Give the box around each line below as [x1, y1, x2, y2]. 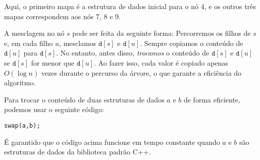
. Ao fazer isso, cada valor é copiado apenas [94, 57, 228, 68]
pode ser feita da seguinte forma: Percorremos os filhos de [72, 28, 251, 38]
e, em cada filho [4, 37, 53, 48]
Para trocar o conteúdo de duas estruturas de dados [4, 94, 165, 104]
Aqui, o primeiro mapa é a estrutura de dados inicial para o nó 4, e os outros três [4, 1, 256, 11]
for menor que [31, 57, 75, 68]
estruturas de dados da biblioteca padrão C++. [4, 146, 151, 157]
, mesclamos [59, 37, 96, 48]
